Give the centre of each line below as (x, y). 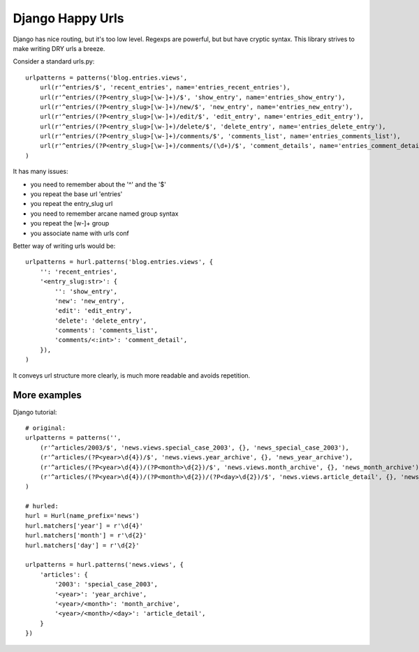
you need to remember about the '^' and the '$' (98, 184)
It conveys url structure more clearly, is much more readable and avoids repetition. (132, 375)
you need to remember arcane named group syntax (104, 214)
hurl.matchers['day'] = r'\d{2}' (82, 545)
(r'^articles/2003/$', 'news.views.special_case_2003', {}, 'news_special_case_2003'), (194, 447)
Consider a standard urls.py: (54, 61)
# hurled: (42, 506)
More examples (47, 395)
